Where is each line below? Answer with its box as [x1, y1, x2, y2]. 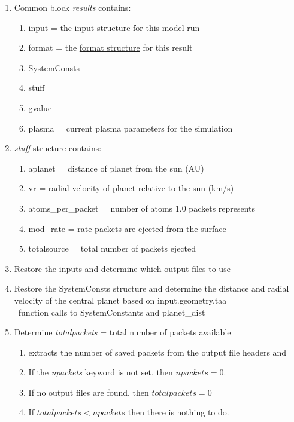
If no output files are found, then [28, 386, 149, 398]
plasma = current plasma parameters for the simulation [28, 121, 233, 134]
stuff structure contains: [14, 142, 102, 154]
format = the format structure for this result [28, 41, 193, 54]
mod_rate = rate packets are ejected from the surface [28, 222, 226, 234]
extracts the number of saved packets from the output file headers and [28, 345, 287, 358]
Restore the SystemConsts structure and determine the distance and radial [14, 282, 289, 295]
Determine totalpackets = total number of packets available [14, 326, 231, 338]
